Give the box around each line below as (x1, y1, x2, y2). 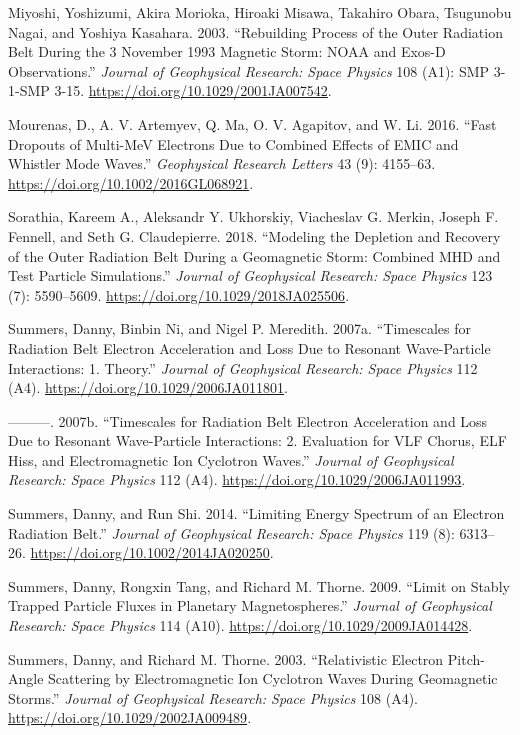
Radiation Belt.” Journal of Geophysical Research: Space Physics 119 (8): (8, 522, 455, 543)
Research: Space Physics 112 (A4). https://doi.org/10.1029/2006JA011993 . (8, 469, 466, 490)
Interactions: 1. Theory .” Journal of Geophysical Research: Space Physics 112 (8, 357, 478, 378)
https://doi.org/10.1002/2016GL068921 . (8, 172, 254, 193)
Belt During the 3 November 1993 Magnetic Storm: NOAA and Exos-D (8, 41, 446, 62)
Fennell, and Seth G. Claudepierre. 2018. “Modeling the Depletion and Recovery (8, 225, 501, 246)
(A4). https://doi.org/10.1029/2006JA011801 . (8, 377, 288, 398)
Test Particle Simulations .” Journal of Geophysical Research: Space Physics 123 (8, 265, 493, 286)
